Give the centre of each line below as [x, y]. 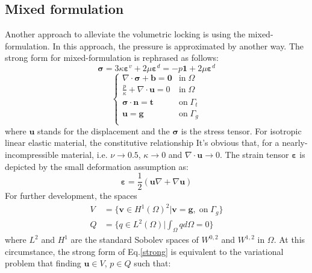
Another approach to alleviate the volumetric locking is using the [125, 34]
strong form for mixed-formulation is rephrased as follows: [112, 58]
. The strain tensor [254, 154]
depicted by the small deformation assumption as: [97, 166]
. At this [289, 240]
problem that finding [43, 263]
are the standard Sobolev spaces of [135, 240]
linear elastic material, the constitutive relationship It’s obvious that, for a [142, 143]
